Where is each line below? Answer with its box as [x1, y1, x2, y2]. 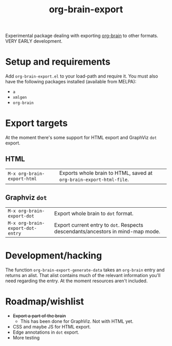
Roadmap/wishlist [5, 296, 84, 307]
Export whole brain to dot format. [54, 210, 134, 217]
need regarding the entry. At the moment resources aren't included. [5, 278, 148, 284]
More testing [12, 334, 40, 340]
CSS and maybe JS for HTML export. [12, 323, 91, 330]
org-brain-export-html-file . [59, 176, 129, 183]
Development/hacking [5, 249, 102, 261]
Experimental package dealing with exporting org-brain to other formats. [5, 32, 159, 39]
